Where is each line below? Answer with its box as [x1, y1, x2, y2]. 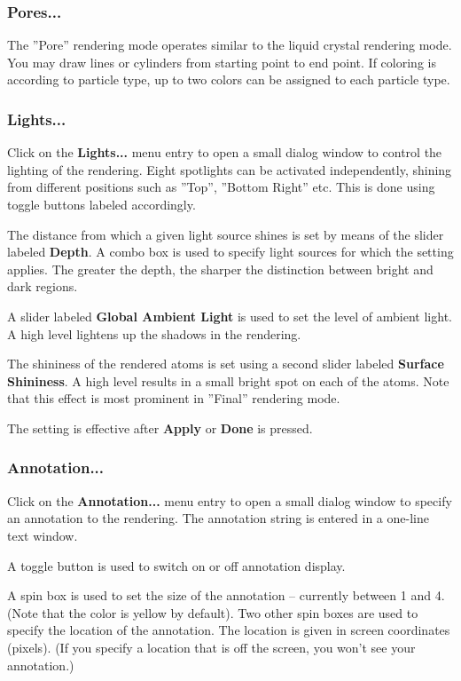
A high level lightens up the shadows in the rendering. [7, 324, 301, 343]
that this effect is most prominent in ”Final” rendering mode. [7, 389, 340, 408]
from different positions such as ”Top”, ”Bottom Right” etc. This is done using [7, 178, 435, 196]
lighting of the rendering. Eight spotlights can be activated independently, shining [7, 160, 452, 178]
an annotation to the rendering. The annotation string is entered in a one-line [7, 509, 429, 527]
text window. [7, 526, 78, 544]
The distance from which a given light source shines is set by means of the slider [7, 225, 444, 243]
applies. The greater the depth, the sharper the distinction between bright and [7, 259, 434, 278]
